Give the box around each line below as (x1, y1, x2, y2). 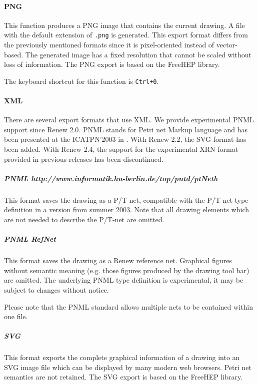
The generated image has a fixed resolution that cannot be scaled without (25, 49, 252, 59)
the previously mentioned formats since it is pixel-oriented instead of (4, 39, 214, 50)
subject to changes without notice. (4, 284, 109, 295)
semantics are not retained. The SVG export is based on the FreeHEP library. (4, 372, 243, 382)
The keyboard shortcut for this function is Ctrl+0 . (4, 75, 159, 86)
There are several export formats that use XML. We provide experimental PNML (4, 114, 254, 125)
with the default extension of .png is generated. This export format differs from (4, 29, 248, 40)
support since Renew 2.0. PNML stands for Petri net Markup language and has (4, 124, 248, 134)
